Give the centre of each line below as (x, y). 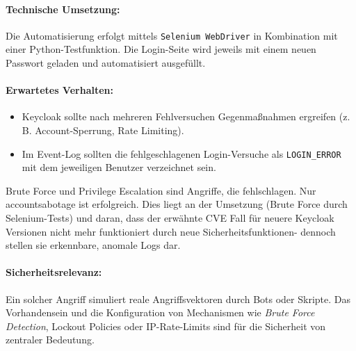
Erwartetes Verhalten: (59, 90)
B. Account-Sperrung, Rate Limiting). (103, 130)
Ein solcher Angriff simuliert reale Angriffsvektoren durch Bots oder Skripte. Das (178, 299)
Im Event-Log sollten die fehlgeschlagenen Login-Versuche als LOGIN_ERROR (181, 153)
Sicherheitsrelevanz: (54, 272)
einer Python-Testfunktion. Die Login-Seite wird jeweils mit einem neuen (161, 49)
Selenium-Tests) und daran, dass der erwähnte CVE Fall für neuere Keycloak (170, 218)
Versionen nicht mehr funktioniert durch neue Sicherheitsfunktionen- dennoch (171, 231)
